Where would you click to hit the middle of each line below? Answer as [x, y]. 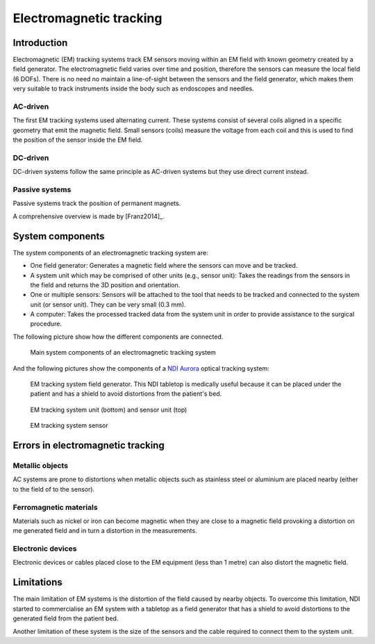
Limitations [37, 582]
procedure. [46, 324]
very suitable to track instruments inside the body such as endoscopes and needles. [134, 89]
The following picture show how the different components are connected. [118, 337]
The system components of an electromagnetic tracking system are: [110, 252]
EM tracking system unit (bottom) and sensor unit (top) [109, 410]
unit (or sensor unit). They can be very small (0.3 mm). [108, 304]
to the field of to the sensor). [54, 489]
